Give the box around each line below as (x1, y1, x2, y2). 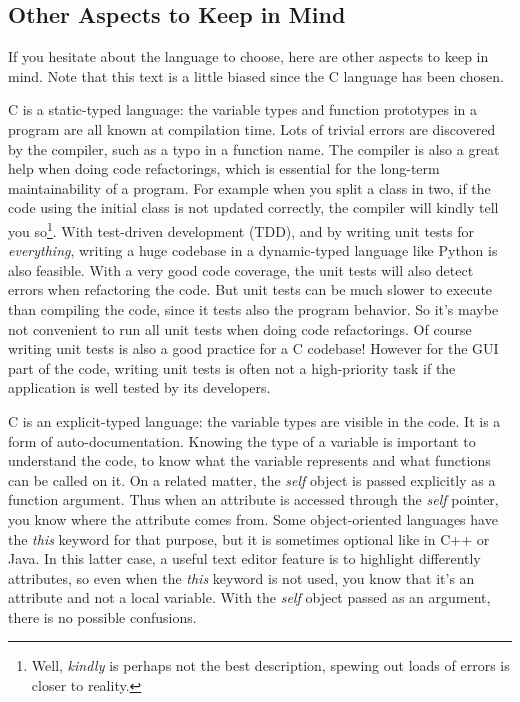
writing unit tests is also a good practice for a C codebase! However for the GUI (8, 338, 499, 359)
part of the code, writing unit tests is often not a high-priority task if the (8, 357, 456, 378)
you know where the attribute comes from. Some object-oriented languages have (8, 508, 498, 529)
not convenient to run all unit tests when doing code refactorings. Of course (8, 318, 472, 339)
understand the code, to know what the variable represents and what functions (8, 450, 491, 471)
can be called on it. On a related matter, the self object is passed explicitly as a (8, 469, 496, 490)
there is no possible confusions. (8, 606, 197, 627)
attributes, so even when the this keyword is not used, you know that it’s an (8, 567, 475, 588)
